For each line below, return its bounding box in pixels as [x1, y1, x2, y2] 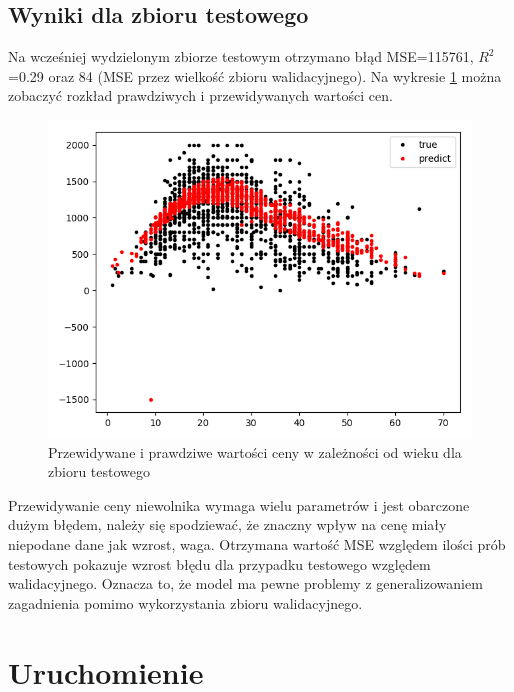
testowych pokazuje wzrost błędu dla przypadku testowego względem [8, 553, 431, 574]
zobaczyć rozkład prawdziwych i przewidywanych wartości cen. [8, 85, 393, 106]
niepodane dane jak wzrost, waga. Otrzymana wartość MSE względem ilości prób [8, 533, 506, 554]
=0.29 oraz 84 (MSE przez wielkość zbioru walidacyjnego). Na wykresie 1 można [8, 65, 502, 86]
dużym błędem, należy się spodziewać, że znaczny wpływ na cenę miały [8, 514, 447, 535]
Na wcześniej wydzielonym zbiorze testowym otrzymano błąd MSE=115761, [8, 46, 474, 67]
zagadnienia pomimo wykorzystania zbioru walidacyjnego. [8, 592, 363, 613]
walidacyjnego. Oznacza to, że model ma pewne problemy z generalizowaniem [8, 573, 483, 594]
